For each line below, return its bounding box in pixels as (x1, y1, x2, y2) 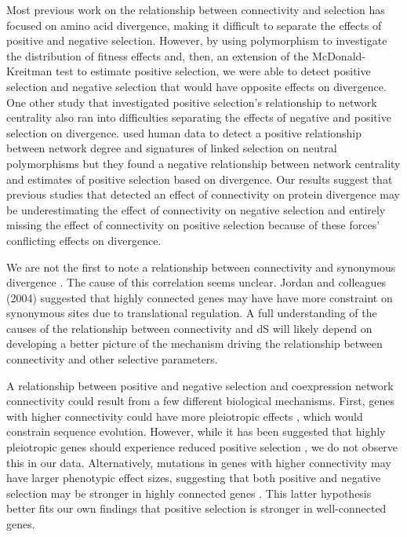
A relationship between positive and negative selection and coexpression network (6, 377, 394, 393)
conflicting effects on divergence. (6, 232, 162, 248)
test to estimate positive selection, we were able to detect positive (56, 63, 371, 79)
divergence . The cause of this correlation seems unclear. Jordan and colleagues (6, 274, 387, 290)
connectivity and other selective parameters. (6, 351, 218, 367)
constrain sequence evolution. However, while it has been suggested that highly (6, 423, 386, 440)
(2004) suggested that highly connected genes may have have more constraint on (6, 289, 393, 305)
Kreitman (6, 63, 53, 79)
